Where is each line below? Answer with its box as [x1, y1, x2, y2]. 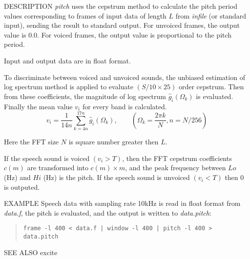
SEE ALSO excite [4, 247, 58, 257]
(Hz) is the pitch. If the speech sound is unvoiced [43, 172, 190, 182]
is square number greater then [68, 137, 159, 147]
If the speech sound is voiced [4, 153, 90, 163]
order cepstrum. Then [178, 81, 244, 92]
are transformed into [27, 162, 88, 173]
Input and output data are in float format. [4, 55, 131, 65]
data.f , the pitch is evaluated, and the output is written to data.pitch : [4, 207, 211, 218]
